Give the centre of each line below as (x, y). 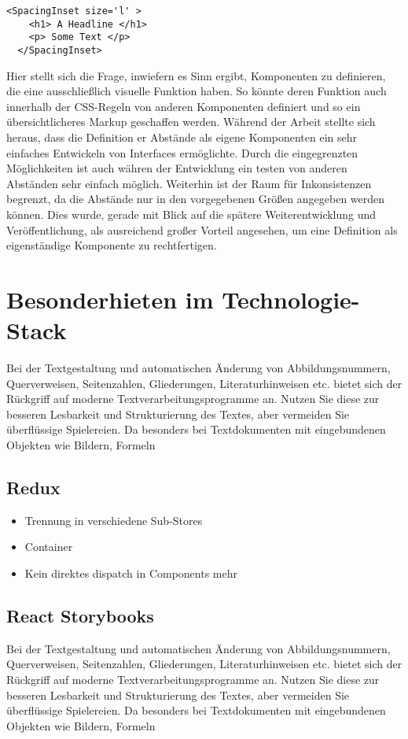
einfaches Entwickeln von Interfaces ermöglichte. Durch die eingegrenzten (182, 152)
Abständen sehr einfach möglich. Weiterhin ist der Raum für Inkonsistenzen (189, 183)
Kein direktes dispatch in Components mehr (131, 573)
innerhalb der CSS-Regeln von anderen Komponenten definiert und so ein (184, 106)
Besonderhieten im (110, 299)
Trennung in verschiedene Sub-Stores (114, 520)
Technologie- (291, 299)
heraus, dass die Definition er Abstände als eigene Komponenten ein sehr (182, 137)
